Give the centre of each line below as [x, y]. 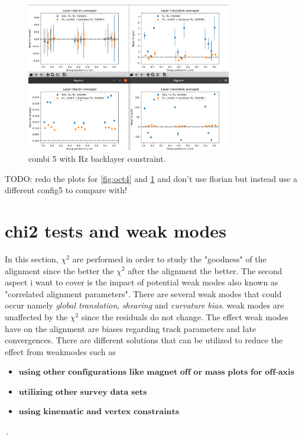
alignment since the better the [59, 270]
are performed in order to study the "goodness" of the [169, 258]
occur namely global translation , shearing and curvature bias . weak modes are [144, 305]
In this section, [32, 258]
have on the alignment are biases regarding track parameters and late [131, 328]
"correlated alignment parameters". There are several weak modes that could [143, 293]
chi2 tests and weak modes [116, 230]
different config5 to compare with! [66, 190]
